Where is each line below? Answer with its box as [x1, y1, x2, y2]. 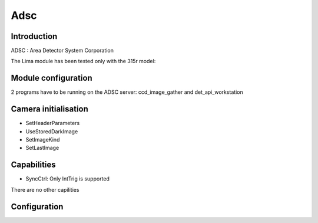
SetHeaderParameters [25, 120, 80, 127]
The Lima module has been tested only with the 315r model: [11, 58, 156, 65]
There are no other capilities [11, 186, 79, 193]
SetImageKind [25, 136, 60, 143]
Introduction [11, 31, 58, 41]
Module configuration [11, 73, 92, 83]
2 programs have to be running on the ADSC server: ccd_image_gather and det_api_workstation [11, 88, 244, 96]
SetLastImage [25, 145, 59, 152]
